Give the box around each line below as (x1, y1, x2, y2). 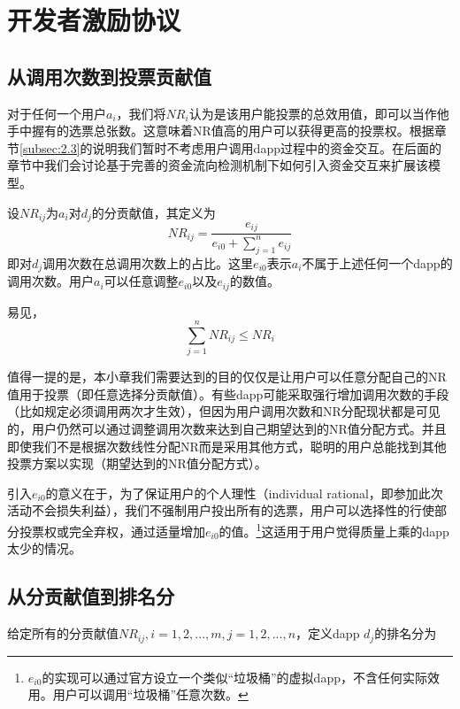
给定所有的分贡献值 (7, 624, 119, 643)
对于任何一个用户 (7, 104, 106, 122)
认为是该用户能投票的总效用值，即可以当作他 (188, 104, 449, 122)
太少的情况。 (7, 539, 81, 558)
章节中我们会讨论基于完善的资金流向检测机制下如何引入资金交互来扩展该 (7, 156, 428, 174)
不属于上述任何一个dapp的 (302, 253, 453, 272)
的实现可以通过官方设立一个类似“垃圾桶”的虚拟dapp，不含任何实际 (42, 667, 427, 686)
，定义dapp (295, 624, 360, 643)
